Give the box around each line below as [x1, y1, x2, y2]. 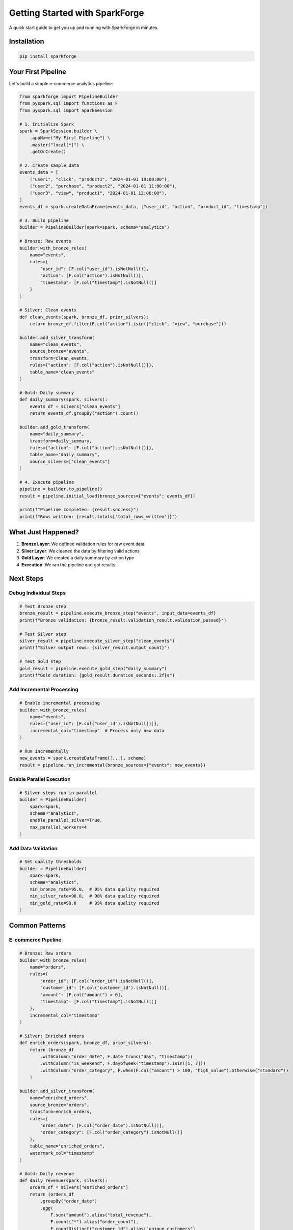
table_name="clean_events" [29, 369, 95, 375]
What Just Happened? [9, 528, 79, 536]
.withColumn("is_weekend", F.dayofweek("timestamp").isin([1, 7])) [40, 1061, 206, 1066]
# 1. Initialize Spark [19, 121, 74, 127]
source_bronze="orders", [29, 1102, 90, 1107]
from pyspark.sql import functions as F [19, 101, 118, 106]
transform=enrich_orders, [29, 1109, 92, 1114]
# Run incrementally [19, 748, 69, 754]
